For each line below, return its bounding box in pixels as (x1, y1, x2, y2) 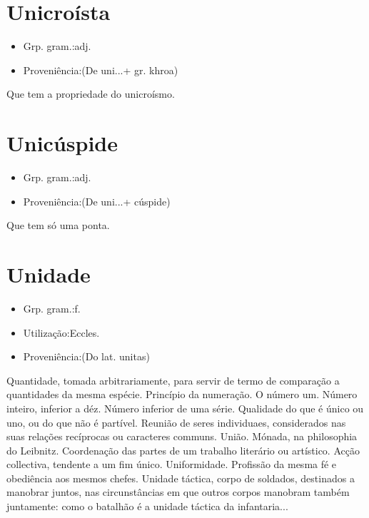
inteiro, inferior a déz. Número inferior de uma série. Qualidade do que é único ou (6, 400, 364, 415)
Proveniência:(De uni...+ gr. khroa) (23, 62, 178, 77)
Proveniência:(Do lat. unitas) (23, 349, 150, 364)
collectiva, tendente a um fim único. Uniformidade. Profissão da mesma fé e (6, 457, 337, 472)
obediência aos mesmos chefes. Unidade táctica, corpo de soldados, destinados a (6, 470, 355, 485)
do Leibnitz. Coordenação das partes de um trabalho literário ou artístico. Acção (6, 442, 360, 457)
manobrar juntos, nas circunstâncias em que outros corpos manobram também (6, 484, 350, 499)
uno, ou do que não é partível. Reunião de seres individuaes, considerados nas (6, 415, 346, 430)
